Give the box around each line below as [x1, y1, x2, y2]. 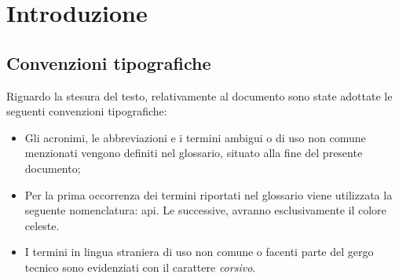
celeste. [24, 217, 60, 233]
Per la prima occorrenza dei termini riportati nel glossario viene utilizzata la [24, 186, 393, 203]
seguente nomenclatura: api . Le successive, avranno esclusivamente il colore [24, 202, 386, 218]
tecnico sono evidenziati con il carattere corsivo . [24, 258, 256, 275]
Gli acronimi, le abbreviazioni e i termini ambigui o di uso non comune [24, 129, 366, 145]
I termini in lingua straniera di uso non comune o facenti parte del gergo [24, 243, 374, 260]
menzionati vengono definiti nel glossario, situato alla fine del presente [24, 144, 363, 161]
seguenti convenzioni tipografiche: [6, 103, 167, 119]
